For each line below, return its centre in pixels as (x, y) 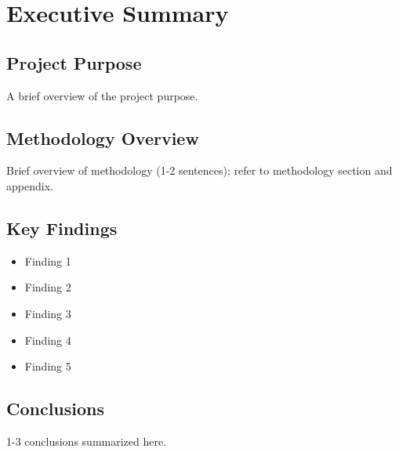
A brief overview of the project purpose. (102, 95)
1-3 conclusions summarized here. (87, 441)
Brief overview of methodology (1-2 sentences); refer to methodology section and (199, 170)
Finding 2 (48, 287)
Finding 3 (48, 313)
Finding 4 (48, 340)
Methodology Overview (103, 137)
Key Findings (62, 228)
